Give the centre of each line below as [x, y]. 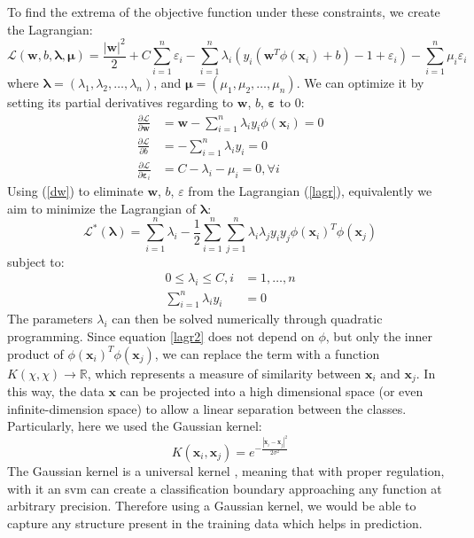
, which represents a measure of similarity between [224, 373]
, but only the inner [379, 335]
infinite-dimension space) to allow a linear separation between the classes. [207, 408]
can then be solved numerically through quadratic [247, 319]
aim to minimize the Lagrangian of [101, 208]
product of [35, 353]
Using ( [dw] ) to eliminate [75, 191]
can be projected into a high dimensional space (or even [272, 390]
